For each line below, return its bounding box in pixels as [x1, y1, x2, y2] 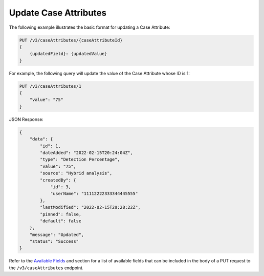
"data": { [29, 137, 53, 142]
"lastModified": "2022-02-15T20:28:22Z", [40, 205, 141, 210]
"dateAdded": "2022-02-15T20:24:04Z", [40, 150, 133, 156]
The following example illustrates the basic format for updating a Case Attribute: [9, 24, 171, 30]
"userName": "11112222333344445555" [50, 191, 138, 197]
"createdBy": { [40, 177, 77, 183]
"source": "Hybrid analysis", [40, 171, 112, 176]
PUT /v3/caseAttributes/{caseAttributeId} [19, 37, 123, 43]
